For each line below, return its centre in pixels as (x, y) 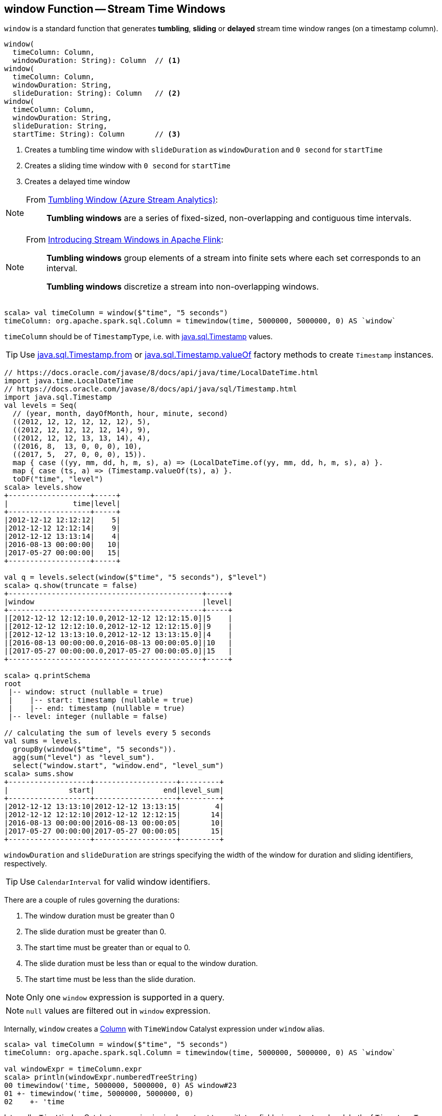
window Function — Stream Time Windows (115, 9)
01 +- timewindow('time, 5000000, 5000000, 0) (99, 1094)
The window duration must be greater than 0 (100, 916)
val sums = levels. (43, 741)
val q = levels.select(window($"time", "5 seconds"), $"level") (136, 577)
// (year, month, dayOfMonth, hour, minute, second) (120, 414)
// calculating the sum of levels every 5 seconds (108, 733)
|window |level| (118, 602)
